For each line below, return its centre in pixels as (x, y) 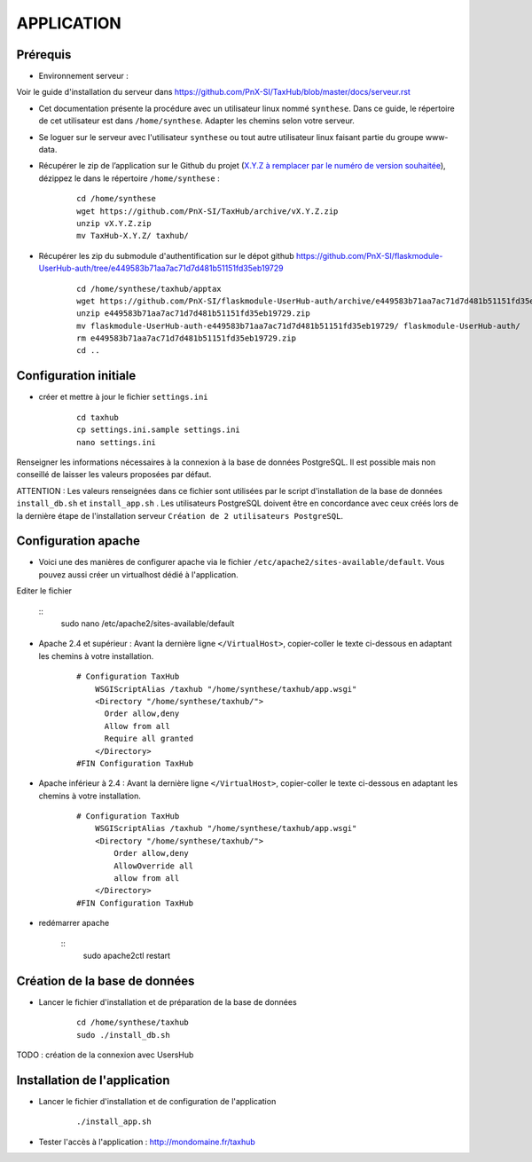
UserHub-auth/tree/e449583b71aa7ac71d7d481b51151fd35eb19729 (161, 268)
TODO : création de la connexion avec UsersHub (105, 1055)
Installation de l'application (93, 1080)
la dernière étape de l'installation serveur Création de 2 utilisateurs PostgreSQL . (180, 515)
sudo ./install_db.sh (123, 1035)
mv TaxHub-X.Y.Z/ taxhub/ (133, 236)
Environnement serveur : (83, 76)
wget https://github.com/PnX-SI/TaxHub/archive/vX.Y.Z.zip (207, 211)
